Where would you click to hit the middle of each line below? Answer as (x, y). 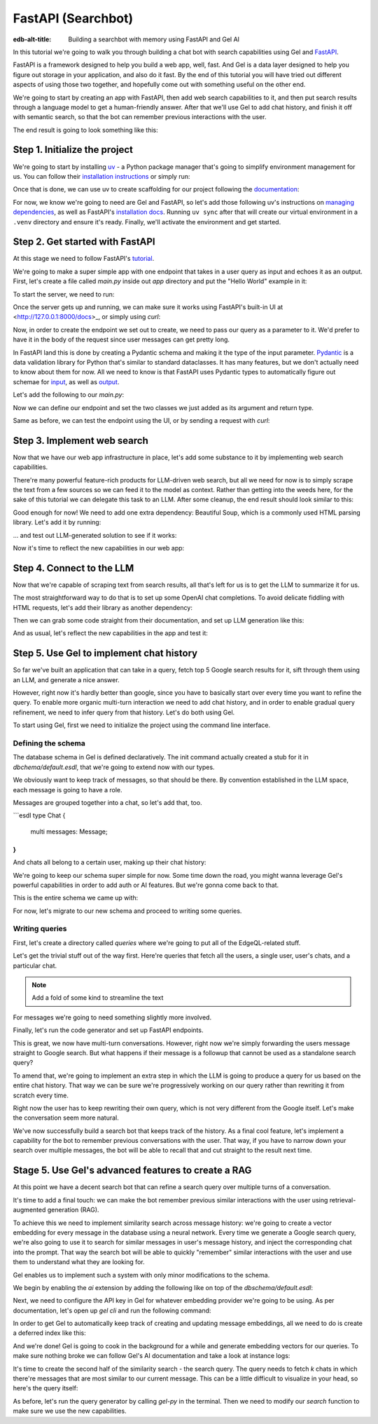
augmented (29, 1210)
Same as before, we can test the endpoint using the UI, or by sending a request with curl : (141, 420)
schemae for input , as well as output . (66, 381)
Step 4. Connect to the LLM (73, 568)
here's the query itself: (45, 1388)
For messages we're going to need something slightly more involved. (112, 1017)
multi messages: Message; (69, 832)
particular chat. (35, 965)
